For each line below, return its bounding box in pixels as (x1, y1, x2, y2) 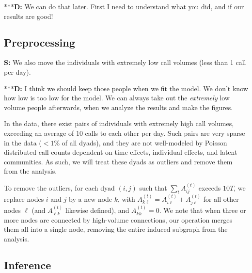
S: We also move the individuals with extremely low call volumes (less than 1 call (4, 57, 246, 67)
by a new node (69, 193, 112, 204)
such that (139, 182, 167, 193)
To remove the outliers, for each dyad (4, 182, 115, 193)
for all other (203, 193, 239, 204)
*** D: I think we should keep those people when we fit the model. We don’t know (4, 83, 248, 93)
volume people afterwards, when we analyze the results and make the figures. (4, 102, 233, 112)
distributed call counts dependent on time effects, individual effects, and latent (4, 147, 237, 157)
